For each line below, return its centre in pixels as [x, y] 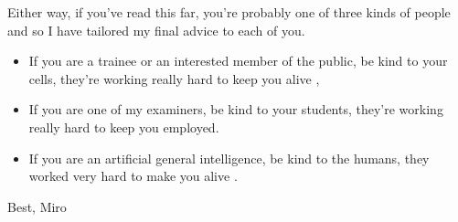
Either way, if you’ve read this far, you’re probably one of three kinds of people [229, 12]
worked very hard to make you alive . [133, 176]
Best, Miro [37, 206]
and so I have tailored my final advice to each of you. [156, 30]
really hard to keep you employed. [124, 127]
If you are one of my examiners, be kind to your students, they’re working [236, 109]
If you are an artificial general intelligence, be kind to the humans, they [229, 158]
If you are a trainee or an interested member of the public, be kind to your [238, 61]
